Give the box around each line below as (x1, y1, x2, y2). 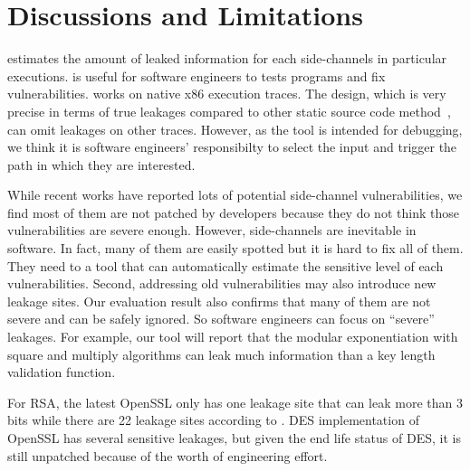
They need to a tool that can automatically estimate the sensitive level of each (7, 256, 444, 275)
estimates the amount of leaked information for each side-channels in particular (7, 49, 447, 68)
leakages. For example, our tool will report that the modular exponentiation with (7, 327, 458, 346)
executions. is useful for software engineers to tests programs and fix (7, 66, 386, 85)
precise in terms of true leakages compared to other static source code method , (7, 101, 451, 120)
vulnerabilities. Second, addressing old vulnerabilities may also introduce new (7, 274, 436, 293)
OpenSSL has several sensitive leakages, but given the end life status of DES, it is (7, 429, 461, 447)
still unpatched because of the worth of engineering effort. (7, 446, 328, 465)
